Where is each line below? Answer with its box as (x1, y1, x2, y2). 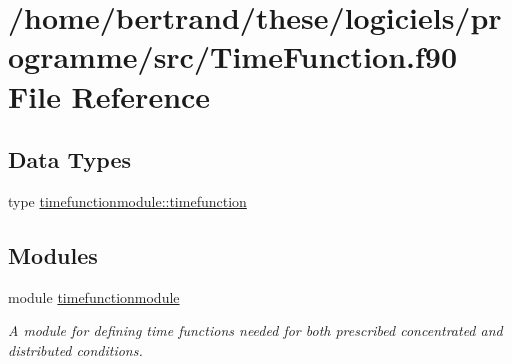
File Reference (8, 75, 211, 116)
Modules (8, 239, 98, 270)
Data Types (8, 144, 131, 175)
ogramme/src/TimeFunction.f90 (8, 36, 458, 77)
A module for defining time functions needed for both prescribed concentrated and (8, 320, 503, 341)
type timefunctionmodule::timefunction (8, 190, 247, 211)
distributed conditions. (8, 339, 143, 360)
